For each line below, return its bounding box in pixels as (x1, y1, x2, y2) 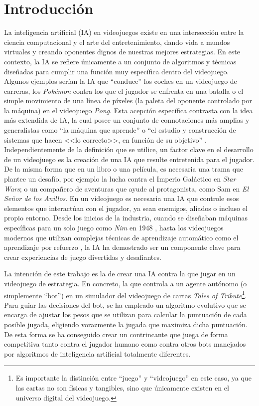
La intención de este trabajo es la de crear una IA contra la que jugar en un (4, 268, 236, 279)
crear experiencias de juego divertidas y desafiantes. (4, 251, 161, 262)
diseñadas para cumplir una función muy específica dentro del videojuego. (4, 66, 229, 76)
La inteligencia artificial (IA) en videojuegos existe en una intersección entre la (4, 27, 244, 37)
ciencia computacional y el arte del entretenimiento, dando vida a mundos (4, 36, 230, 47)
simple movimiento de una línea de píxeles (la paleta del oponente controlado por (4, 95, 253, 106)
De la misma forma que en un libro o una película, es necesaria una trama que (4, 164, 244, 174)
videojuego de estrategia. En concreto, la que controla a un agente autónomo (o (4, 278, 247, 288)
